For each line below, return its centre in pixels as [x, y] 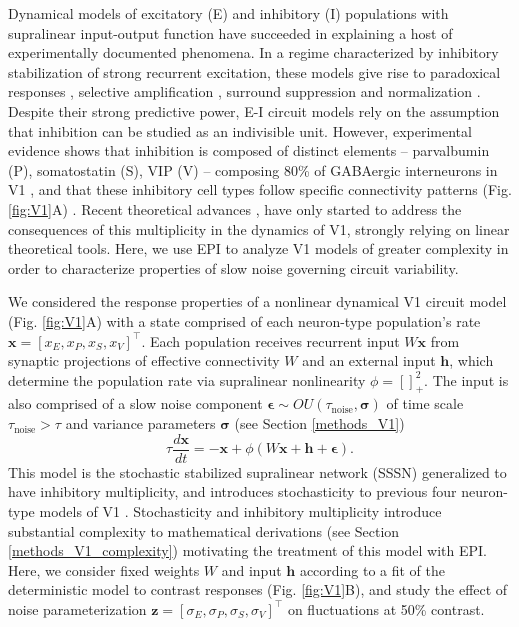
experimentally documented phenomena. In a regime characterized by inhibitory [253, 52]
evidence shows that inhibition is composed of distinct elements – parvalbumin [249, 150]
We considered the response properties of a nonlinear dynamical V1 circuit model [257, 301]
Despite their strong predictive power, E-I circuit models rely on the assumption [254, 110]
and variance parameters [140, 423]
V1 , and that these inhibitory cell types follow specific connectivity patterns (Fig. [260, 189]
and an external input [369, 360]
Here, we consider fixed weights [104, 569]
